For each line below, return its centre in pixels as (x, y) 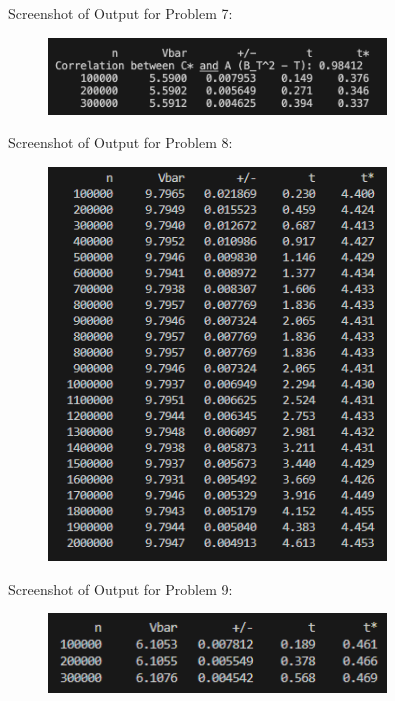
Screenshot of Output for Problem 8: (120, 142)
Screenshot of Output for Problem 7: (120, 13)
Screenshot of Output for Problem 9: (120, 588)
